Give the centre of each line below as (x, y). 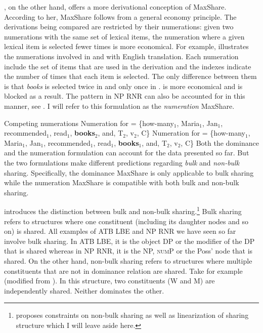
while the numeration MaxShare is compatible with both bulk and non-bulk (122, 182)
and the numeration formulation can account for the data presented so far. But (127, 153)
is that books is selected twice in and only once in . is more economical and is (123, 86)
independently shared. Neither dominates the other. (84, 290)
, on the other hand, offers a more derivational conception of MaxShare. (115, 7)
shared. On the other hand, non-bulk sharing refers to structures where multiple (128, 260)
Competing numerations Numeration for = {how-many (89, 123)
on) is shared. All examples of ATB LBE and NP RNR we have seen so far (120, 231)
